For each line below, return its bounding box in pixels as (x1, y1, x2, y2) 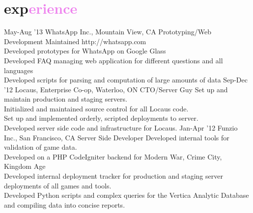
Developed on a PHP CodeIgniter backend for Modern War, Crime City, (4, 151, 222, 161)
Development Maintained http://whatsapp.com (4, 36, 146, 46)
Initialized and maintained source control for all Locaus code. (4, 103, 189, 113)
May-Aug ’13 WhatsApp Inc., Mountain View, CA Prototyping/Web (4, 27, 211, 37)
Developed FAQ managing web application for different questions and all (4, 55, 223, 65)
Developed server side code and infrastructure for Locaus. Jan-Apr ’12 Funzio (4, 123, 238, 133)
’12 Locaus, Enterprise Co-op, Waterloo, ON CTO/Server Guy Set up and (4, 84, 228, 94)
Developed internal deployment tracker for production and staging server (4, 171, 223, 181)
